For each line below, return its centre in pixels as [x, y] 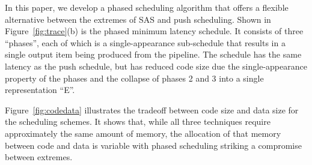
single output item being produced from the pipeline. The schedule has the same [153, 54]
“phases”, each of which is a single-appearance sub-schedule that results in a [145, 42]
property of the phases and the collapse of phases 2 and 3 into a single [134, 78]
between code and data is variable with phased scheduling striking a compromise [153, 145]
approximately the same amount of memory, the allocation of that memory [143, 133]
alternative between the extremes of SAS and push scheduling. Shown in [138, 19]
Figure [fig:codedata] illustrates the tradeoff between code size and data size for [152, 109]
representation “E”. [40, 90]
